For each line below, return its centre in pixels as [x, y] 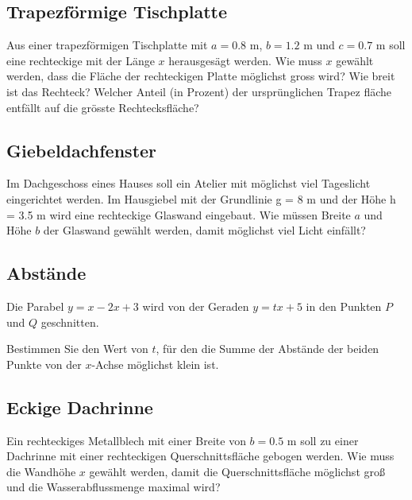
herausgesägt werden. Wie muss [245, 60]
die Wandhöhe [41, 471]
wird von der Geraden [196, 306]
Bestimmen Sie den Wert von [77, 349]
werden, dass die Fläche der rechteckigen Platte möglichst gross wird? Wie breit [201, 76]
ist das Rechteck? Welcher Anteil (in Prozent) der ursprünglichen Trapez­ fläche [199, 91]
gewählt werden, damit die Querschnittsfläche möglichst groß [237, 471]
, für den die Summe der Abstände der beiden [268, 349]
